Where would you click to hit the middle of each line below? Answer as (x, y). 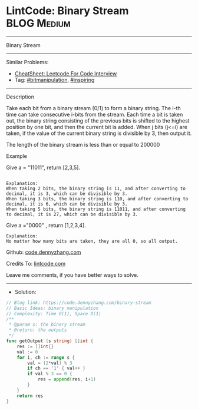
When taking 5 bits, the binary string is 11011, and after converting (96, 209)
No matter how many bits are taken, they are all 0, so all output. (92, 241)
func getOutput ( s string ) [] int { (50, 341)
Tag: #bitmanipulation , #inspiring (55, 80)
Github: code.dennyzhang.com (44, 252)
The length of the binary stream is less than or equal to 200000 (83, 144)
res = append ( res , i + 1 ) (67, 379)
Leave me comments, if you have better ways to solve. (72, 275)
